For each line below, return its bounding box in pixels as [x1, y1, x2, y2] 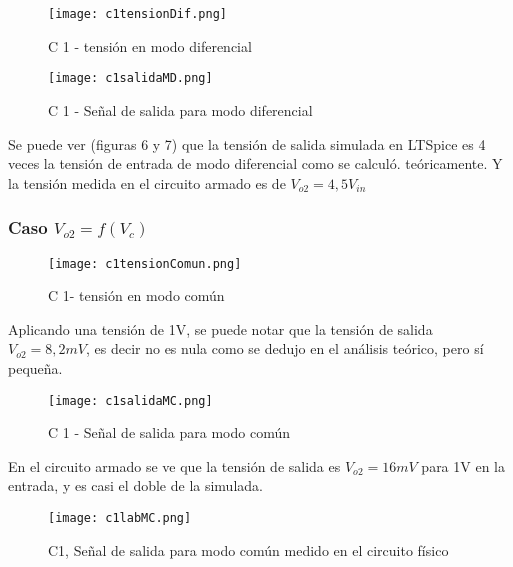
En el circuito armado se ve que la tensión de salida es [8, 455, 341, 476]
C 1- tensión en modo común [48, 285, 225, 306]
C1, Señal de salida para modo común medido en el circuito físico [48, 539, 449, 560]
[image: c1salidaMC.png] [48, 393, 213, 408]
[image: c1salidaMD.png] [48, 71, 213, 86]
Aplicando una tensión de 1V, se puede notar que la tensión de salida [8, 318, 433, 339]
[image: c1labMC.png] [48, 510, 192, 525]
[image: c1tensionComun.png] [48, 256, 242, 271]
